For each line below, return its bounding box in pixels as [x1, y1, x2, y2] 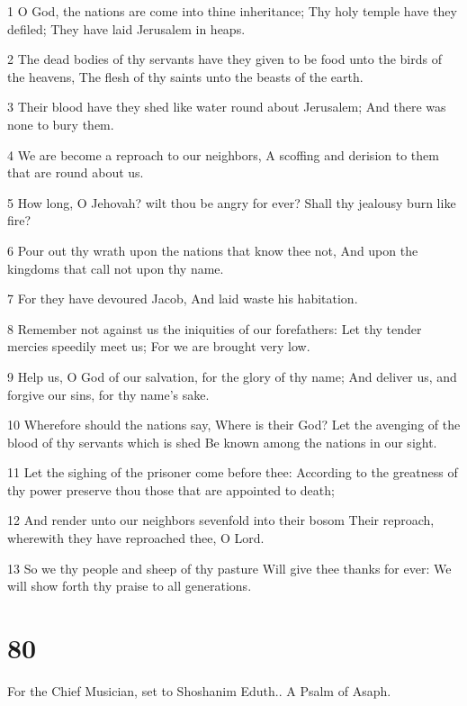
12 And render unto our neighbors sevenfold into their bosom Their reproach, [7, 511, 435, 529]
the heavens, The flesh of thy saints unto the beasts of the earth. [7, 67, 364, 86]
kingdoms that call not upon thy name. [7, 258, 224, 277]
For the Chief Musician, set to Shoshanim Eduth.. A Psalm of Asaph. [7, 681, 391, 700]
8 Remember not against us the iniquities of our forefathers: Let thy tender [7, 319, 422, 338]
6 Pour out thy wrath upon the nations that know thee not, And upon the [7, 240, 418, 259]
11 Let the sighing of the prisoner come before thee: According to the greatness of [7, 463, 458, 482]
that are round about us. [7, 163, 144, 182]
